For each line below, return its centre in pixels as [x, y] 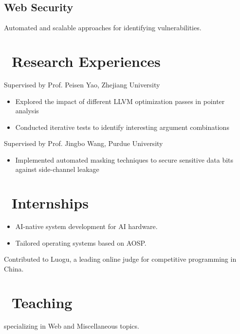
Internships [50, 203]
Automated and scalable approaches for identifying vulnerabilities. [103, 28]
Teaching [42, 302]
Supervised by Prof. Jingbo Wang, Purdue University [83, 143]
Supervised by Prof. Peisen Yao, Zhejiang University [82, 84]
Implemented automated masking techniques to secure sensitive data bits [124, 159]
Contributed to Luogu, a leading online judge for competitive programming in [120, 259]
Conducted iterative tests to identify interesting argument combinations [122, 127]
